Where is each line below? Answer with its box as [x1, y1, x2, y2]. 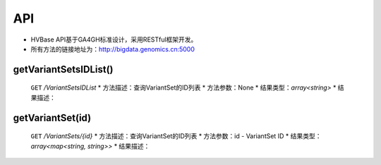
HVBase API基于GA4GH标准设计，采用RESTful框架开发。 [30, 35, 198, 44]
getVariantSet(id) [13, 111, 92, 123]
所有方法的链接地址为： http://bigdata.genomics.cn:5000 [30, 44, 195, 53]
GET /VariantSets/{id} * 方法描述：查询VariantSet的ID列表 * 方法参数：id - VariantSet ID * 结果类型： [30, 132, 322, 140]
